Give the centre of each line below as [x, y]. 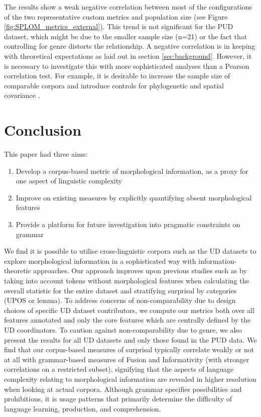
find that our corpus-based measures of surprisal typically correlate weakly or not [129, 349]
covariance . [22, 95]
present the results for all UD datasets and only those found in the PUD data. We [130, 339]
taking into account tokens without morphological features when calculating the [127, 280]
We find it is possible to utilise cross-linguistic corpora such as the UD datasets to [130, 251]
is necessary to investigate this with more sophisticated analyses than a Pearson [127, 66]
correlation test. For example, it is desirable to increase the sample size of [117, 76]
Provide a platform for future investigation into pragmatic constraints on [128, 224]
